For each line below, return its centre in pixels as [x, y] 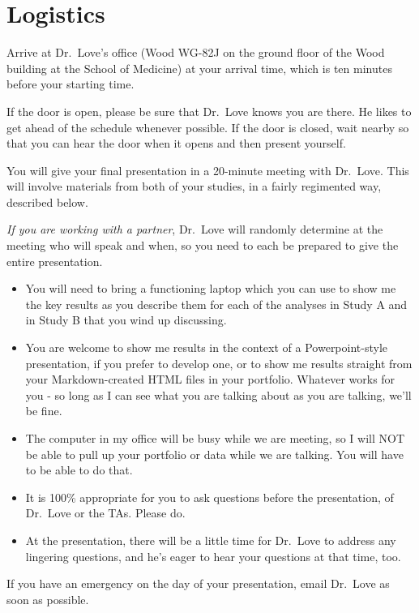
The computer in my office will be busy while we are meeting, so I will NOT [215, 438]
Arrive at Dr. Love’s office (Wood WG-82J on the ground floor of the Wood [196, 52]
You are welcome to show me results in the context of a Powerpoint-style [207, 347]
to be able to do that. [79, 470]
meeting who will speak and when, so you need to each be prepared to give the [203, 245]
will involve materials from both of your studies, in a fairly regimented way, [194, 186]
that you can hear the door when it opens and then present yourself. [176, 143]
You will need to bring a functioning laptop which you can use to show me [211, 288]
